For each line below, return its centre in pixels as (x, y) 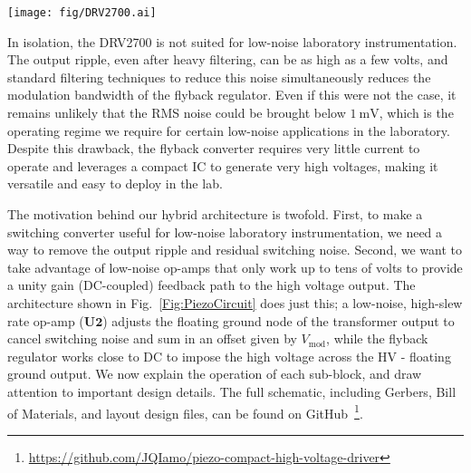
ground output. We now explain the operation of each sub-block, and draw (215, 374)
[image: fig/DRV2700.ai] (82, 13)
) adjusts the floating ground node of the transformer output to (279, 320)
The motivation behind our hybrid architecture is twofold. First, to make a (215, 214)
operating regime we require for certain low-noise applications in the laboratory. (229, 130)
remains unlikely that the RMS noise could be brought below (177, 113)
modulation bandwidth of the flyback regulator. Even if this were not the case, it (232, 95)
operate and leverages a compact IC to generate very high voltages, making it (223, 165)
